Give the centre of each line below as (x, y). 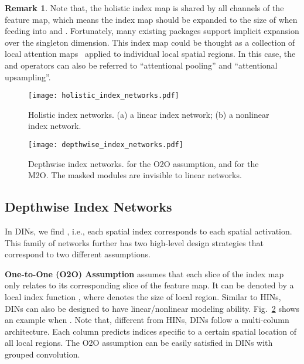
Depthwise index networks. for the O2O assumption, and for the (144, 163)
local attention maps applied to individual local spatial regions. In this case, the (150, 54)
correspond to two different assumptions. (78, 254)
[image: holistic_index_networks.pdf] (104, 96)
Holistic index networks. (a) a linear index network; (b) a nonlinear (149, 114)
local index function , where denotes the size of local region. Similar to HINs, (143, 297)
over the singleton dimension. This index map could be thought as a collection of (150, 42)
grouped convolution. (42, 354)
